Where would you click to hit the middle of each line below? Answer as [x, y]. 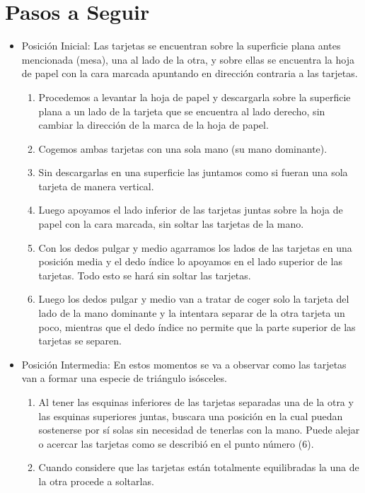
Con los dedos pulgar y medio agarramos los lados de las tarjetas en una [195, 247]
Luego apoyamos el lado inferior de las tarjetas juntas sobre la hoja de [191, 210]
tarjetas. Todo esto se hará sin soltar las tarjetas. [145, 275]
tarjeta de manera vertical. [96, 186]
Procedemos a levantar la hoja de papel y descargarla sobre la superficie [195, 97]
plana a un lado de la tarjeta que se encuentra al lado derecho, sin [182, 111]
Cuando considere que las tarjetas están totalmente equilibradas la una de [199, 467]
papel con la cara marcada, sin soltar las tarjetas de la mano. [171, 224]
